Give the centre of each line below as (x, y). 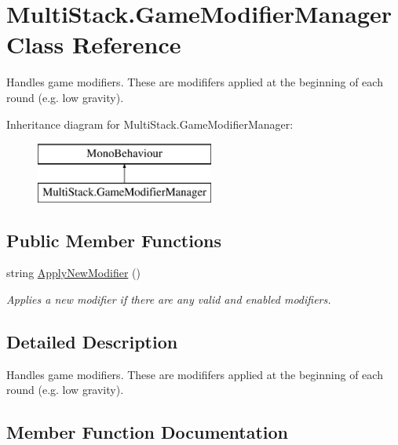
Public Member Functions (114, 240)
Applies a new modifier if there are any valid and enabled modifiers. (169, 299)
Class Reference (94, 44)
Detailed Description (92, 342)
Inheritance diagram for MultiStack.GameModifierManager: (150, 124)
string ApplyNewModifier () (73, 273)
